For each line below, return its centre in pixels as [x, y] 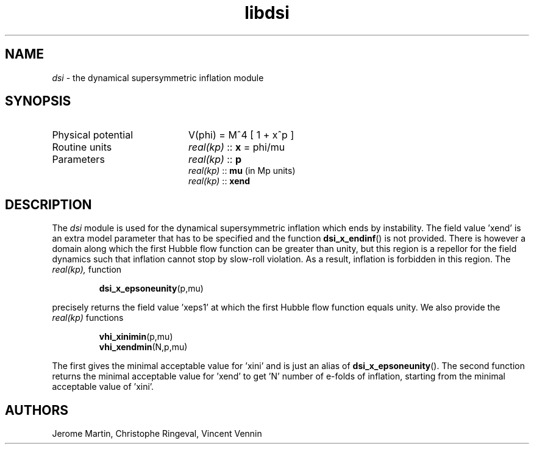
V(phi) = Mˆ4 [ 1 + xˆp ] [241, 135]
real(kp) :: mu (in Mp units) [242, 171]
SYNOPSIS [38, 101]
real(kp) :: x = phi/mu [237, 147]
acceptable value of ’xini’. [103, 387]
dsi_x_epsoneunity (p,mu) [151, 289]
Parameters [78, 160]
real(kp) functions [88, 318]
